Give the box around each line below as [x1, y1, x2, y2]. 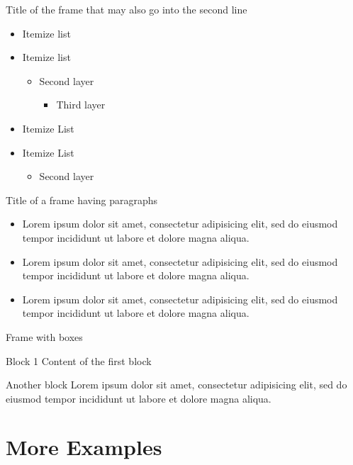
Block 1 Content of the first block [6, 353, 152, 368]
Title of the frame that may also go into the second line [6, 2, 247, 16]
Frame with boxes [6, 329, 83, 344]
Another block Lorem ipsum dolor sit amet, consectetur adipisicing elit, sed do [6, 377, 347, 392]
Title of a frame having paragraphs [6, 192, 158, 207]
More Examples [6, 432, 162, 461]
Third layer [56, 97, 106, 112]
